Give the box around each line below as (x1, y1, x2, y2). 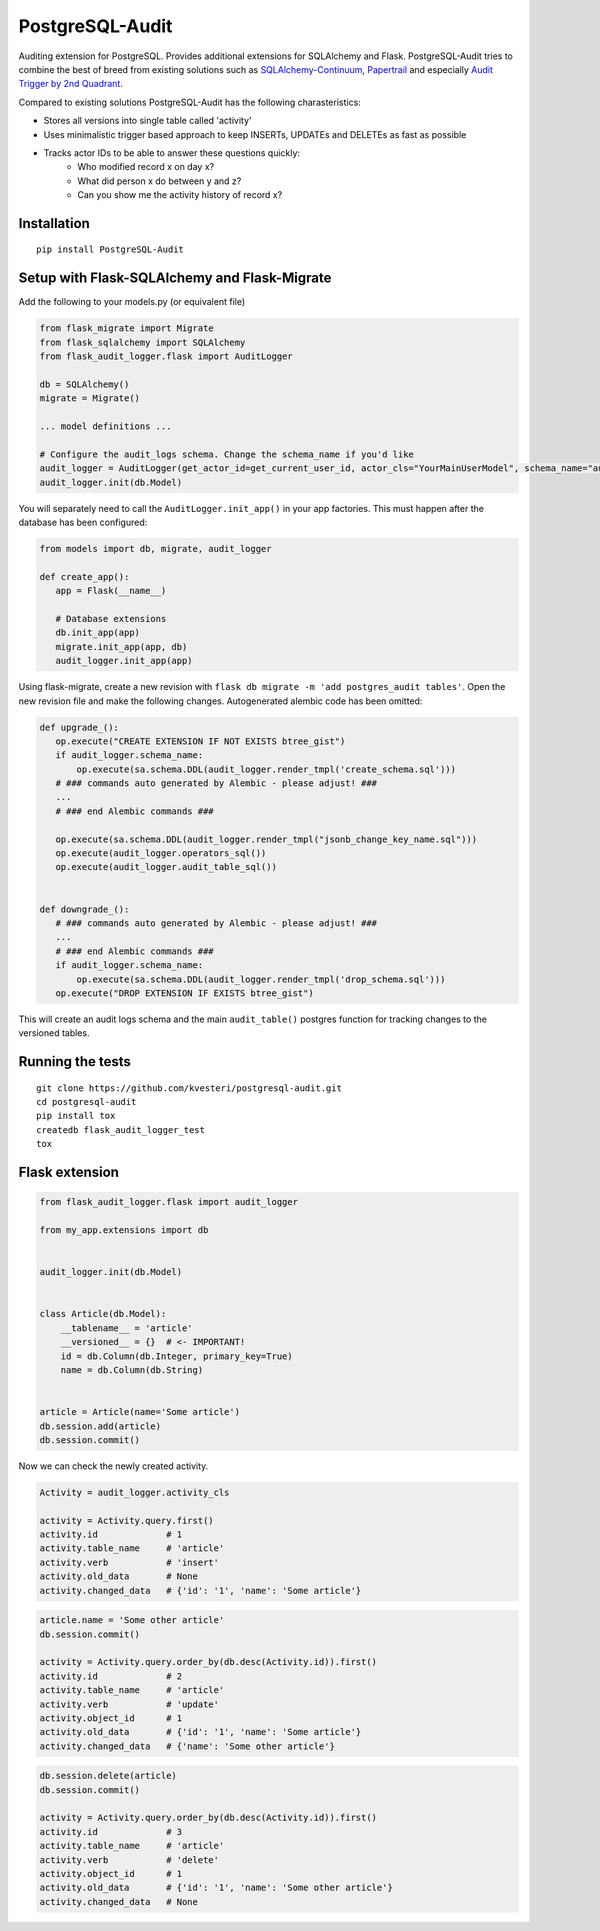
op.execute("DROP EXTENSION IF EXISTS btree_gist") (55, 987, 314, 999)
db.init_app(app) (55, 627, 140, 639)
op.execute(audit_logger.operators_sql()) (55, 848, 267, 859)
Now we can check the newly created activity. (18, 1460, 209, 1472)
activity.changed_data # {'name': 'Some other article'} (39, 1740, 335, 1752)
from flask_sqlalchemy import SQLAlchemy (39, 336, 246, 348)
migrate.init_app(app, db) (55, 641, 188, 652)
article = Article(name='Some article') (39, 1406, 240, 1418)
